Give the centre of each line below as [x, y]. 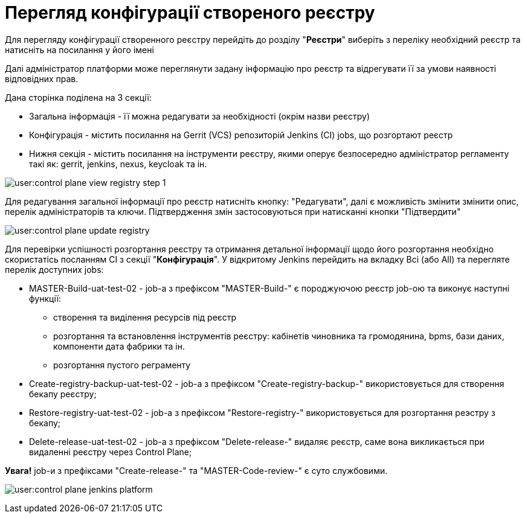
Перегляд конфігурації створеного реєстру [190, 13]
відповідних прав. [42, 78]
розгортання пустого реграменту [122, 365]
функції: [45, 298]
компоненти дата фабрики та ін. [119, 346]
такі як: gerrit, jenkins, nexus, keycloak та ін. [118, 164]
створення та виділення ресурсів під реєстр [145, 317]
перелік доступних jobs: [54, 269]
